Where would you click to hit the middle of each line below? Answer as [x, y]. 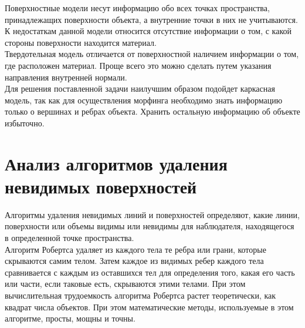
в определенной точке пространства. [70, 238]
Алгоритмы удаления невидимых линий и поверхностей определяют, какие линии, [152, 214]
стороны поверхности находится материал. [81, 42]
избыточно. [25, 123]
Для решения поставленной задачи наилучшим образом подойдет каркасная [140, 88]
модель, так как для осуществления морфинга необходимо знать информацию [144, 100]
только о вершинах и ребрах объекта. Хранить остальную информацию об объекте [152, 111]
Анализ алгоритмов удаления [116, 163]
